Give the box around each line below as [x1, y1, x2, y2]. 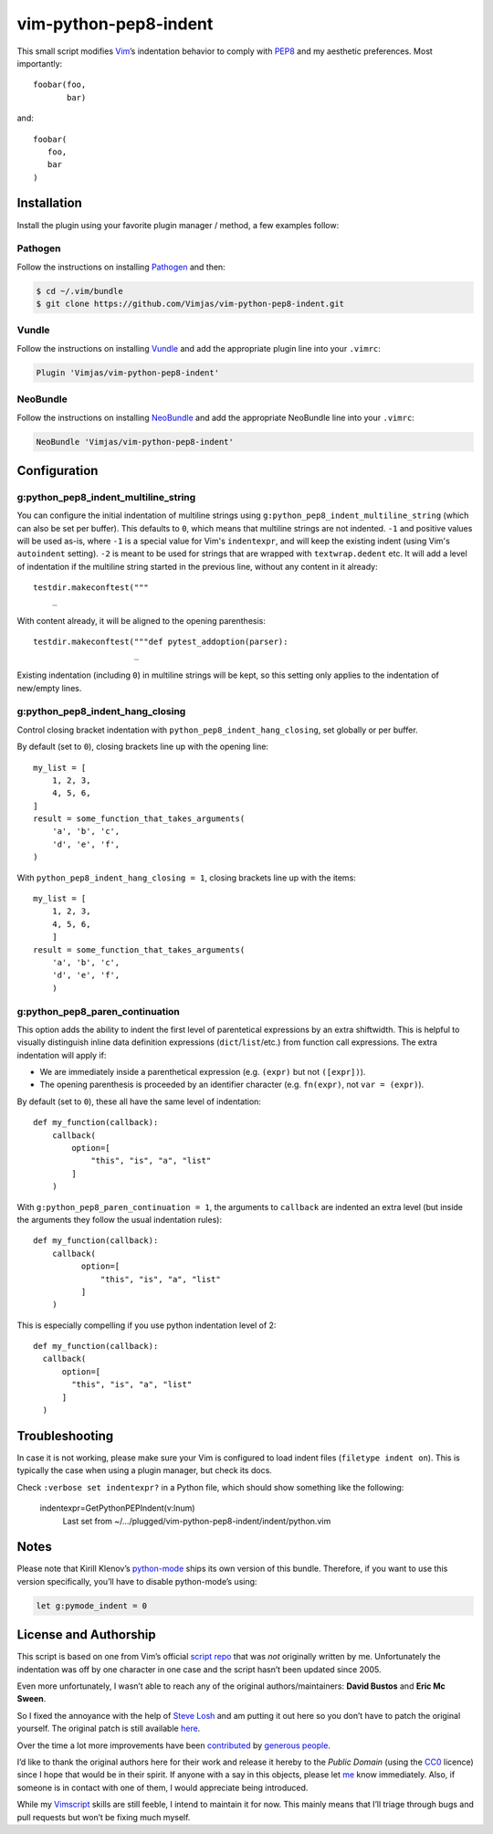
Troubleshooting [16, 1428, 114, 1443]
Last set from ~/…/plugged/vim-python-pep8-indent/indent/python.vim [62, 1515, 331, 1526]
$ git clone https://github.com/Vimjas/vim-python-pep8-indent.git [36, 299, 345, 310]
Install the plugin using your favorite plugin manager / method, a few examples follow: [16, 219, 340, 230]
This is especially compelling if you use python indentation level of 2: [16, 1320, 277, 1331]
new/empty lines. [16, 682, 82, 693]
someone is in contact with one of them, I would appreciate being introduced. [16, 1782, 309, 1793]
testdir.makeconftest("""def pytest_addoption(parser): [33, 637, 288, 648]
